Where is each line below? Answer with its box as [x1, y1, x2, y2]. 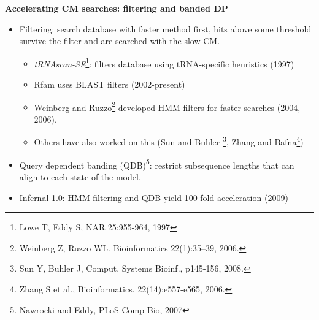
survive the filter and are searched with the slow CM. [19, 34, 220, 47]
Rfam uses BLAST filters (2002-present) [34, 78, 185, 91]
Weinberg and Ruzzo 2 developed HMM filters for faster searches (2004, [34, 99, 301, 113]
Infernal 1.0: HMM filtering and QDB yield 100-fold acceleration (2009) [19, 191, 288, 204]
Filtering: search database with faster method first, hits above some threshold [19, 22, 312, 35]
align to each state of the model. [19, 170, 141, 183]
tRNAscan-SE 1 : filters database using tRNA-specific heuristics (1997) [34, 55, 294, 70]
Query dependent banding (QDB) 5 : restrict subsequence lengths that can [19, 156, 294, 171]
